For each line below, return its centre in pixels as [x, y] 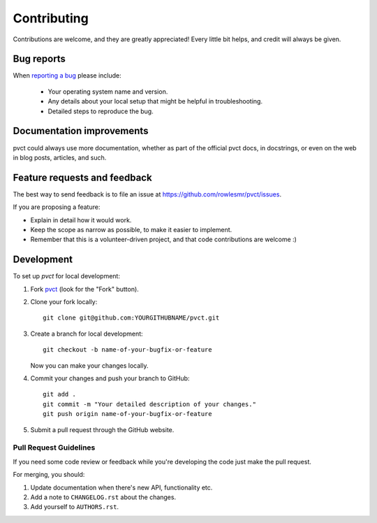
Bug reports [39, 59]
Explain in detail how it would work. [81, 220]
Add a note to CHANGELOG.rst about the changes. [103, 497]
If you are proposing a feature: [57, 207]
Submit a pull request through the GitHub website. [102, 429]
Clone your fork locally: [64, 302]
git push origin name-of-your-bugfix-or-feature [127, 414]
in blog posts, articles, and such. [60, 157]
